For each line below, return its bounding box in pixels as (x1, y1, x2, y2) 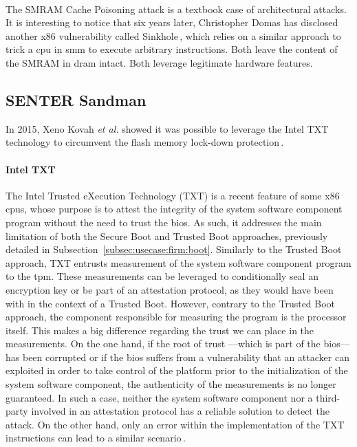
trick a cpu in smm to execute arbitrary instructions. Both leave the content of (6, 42, 338, 56)
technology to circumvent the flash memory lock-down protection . (6, 135, 284, 149)
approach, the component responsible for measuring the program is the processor (6, 309, 347, 324)
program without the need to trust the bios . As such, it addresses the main (6, 215, 322, 229)
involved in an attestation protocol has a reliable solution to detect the (31, 404, 329, 418)
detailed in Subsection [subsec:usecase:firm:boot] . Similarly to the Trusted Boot (6, 242, 342, 257)
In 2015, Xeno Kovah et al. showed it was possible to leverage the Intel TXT (6, 121, 329, 135)
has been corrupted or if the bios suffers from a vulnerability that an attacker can (6, 349, 349, 364)
